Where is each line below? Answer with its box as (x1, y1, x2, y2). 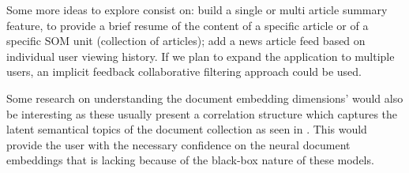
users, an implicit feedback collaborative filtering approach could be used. (6, 63, 362, 80)
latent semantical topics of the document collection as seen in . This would (6, 121, 367, 137)
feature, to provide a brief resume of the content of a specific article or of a (6, 17, 369, 33)
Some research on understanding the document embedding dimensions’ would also (6, 89, 403, 106)
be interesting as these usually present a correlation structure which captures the (6, 105, 398, 122)
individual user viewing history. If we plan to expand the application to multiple (6, 47, 395, 64)
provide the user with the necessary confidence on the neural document (6, 136, 351, 152)
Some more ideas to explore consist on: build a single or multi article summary (6, 2, 388, 17)
